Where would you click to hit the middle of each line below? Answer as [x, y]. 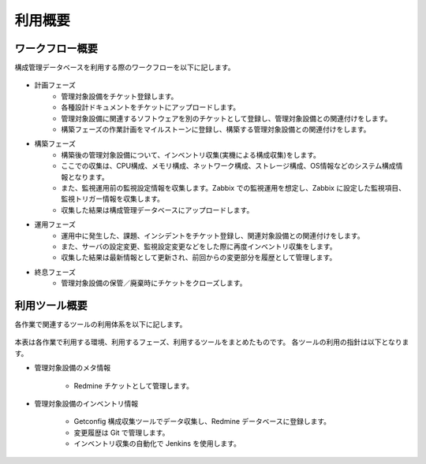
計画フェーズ [55, 85]
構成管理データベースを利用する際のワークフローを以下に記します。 [125, 68]
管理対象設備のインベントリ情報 [86, 403]
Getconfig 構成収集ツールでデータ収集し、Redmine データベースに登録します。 [202, 421]
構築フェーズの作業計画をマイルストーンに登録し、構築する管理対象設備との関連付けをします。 [216, 129]
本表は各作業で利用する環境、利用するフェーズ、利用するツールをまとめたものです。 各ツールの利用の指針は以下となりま [212, 342]
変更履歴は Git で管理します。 [121, 432]
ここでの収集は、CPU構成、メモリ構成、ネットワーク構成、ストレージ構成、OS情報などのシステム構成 [228, 166]
